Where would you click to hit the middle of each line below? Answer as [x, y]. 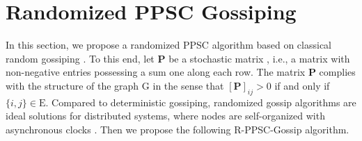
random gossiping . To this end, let [80, 58]
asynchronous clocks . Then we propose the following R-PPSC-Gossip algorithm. [178, 129]
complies [337, 72]
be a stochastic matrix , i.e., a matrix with [259, 58]
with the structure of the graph [72, 85]
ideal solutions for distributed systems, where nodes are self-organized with [165, 116]
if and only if [302, 85]
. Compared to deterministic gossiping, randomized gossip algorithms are [201, 102]
